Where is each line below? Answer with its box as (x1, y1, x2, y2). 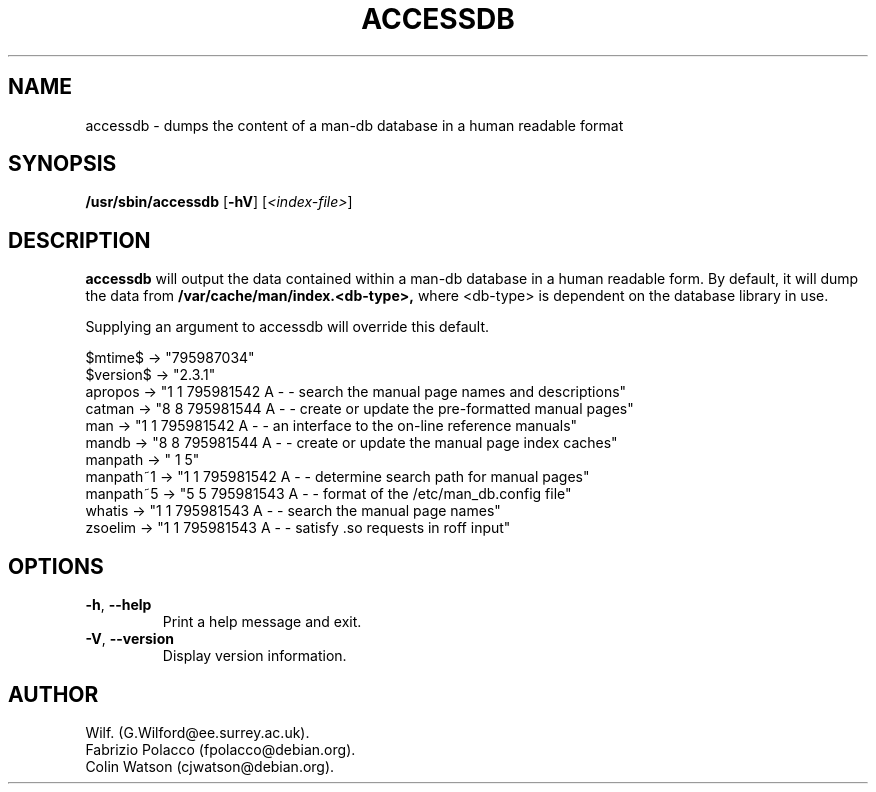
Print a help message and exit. (162, 613, 362, 631)
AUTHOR (8, 681, 99, 707)
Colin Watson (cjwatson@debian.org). (85, 757, 335, 775)
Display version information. (162, 647, 347, 665)
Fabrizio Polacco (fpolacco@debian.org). (85, 740, 356, 758)
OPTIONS (8, 553, 104, 579)
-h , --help (85, 596, 152, 614)
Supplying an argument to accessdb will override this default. (85, 318, 490, 336)
